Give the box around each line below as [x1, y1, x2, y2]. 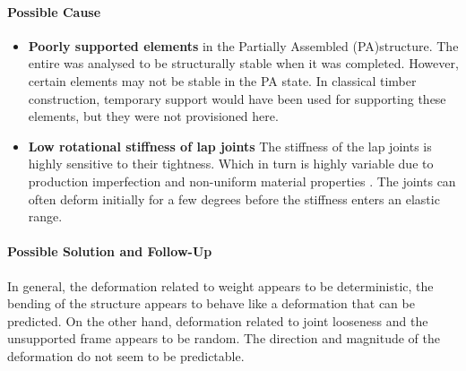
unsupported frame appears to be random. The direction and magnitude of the [7, 329, 441, 348]
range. [28, 207, 63, 226]
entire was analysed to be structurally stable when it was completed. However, [28, 54, 459, 73]
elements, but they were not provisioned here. [28, 107, 279, 125]
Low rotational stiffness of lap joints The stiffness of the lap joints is [28, 136, 432, 155]
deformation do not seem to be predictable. [7, 346, 245, 365]
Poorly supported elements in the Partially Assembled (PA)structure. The [28, 36, 459, 55]
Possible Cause [7, 2, 101, 21]
